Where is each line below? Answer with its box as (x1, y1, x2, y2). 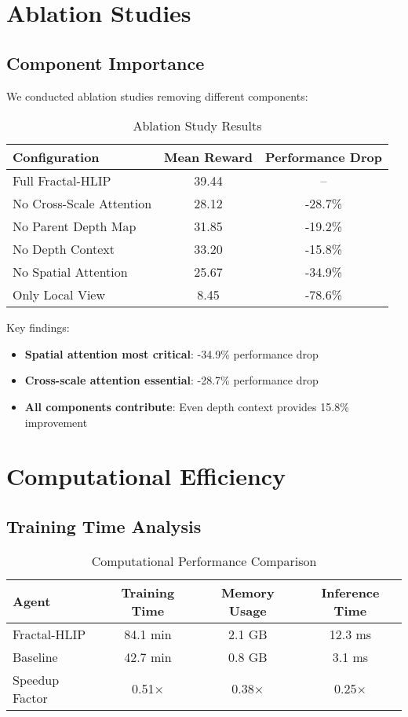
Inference (321, 583, 380, 601)
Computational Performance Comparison (91, 551, 317, 570)
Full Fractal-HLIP (13, 171, 111, 190)
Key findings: (6, 319, 70, 336)
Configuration (13, 148, 100, 167)
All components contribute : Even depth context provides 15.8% (24, 398, 349, 414)
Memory (220, 583, 275, 601)
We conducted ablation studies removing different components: (6, 87, 308, 104)
